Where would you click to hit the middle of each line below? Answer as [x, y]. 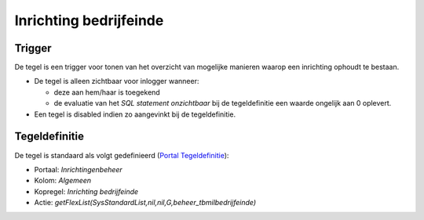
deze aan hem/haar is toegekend [107, 92]
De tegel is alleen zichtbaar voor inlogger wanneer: [117, 81]
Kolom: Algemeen [63, 181]
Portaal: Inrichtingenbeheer [79, 169]
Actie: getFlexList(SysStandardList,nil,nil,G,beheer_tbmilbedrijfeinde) [145, 203]
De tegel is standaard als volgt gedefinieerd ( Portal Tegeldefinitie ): [122, 155]
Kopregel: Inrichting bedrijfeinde [86, 191]
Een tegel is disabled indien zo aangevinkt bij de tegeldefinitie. [135, 114]
